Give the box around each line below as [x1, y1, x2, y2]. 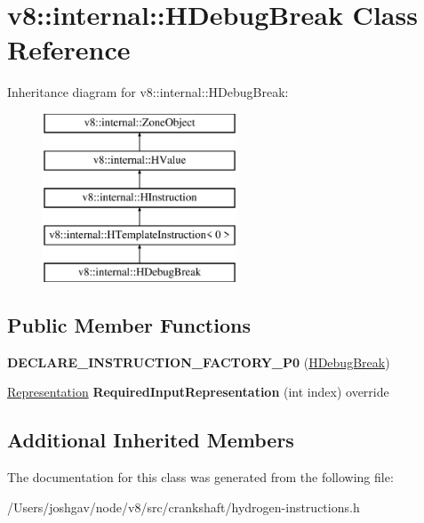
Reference [7, 31, 131, 68]
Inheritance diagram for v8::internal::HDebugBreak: [7, 83, 289, 101]
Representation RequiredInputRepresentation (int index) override [7, 382, 389, 401]
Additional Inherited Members [7, 426, 294, 454]
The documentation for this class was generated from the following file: [7, 468, 394, 487]
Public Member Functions [7, 310, 251, 338]
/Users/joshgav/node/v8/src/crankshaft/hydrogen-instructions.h [7, 497, 360, 516]
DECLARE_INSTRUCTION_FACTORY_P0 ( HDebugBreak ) [7, 352, 390, 371]
